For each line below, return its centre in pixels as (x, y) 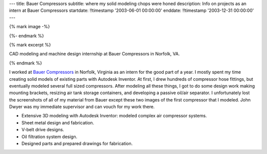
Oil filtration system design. (49, 137)
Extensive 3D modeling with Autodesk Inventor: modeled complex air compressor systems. (114, 116)
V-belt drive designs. (43, 130)
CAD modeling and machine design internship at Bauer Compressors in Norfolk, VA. (94, 54)
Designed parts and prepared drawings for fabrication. (77, 144)
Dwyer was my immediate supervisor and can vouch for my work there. (82, 107)
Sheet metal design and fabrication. (58, 123)
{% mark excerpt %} (30, 45)
